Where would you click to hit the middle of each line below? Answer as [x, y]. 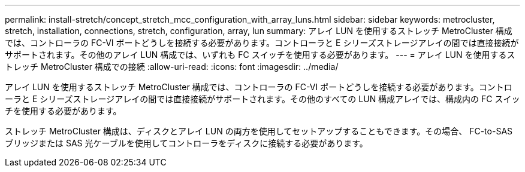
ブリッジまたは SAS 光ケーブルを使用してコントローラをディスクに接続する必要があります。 [186, 143]
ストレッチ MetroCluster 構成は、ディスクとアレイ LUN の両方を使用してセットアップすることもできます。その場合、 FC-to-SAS [259, 131]
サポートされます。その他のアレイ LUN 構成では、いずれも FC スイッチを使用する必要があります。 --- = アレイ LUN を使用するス [260, 55]
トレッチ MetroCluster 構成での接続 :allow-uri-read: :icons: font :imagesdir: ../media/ [172, 67]
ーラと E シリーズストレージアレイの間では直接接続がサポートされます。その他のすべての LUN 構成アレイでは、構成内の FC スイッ [262, 99]
